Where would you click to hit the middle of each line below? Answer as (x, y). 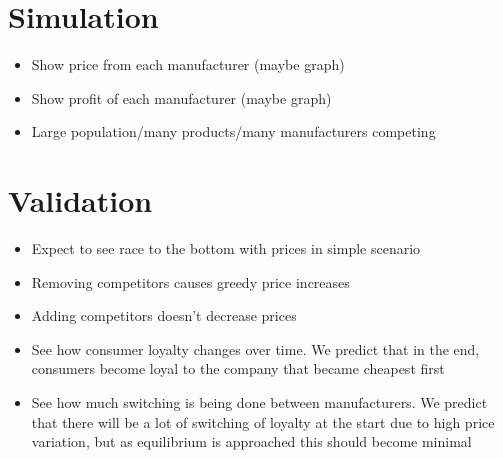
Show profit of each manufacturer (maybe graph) (181, 97)
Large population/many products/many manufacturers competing (233, 131)
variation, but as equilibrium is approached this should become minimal (251, 441)
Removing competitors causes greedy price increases (190, 281)
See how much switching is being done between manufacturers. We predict (259, 402)
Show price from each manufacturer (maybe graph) (188, 64)
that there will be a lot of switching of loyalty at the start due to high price (263, 421)
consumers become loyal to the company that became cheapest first (238, 368)
